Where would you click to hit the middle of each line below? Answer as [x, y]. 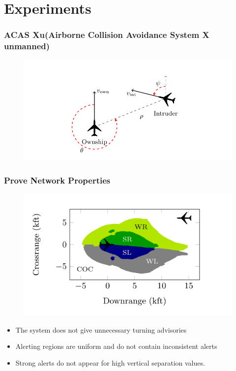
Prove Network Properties [57, 180]
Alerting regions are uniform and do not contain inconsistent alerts [116, 346]
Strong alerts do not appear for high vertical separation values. [110, 362]
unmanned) [27, 46]
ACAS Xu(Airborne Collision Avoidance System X [107, 35]
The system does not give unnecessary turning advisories [101, 329]
